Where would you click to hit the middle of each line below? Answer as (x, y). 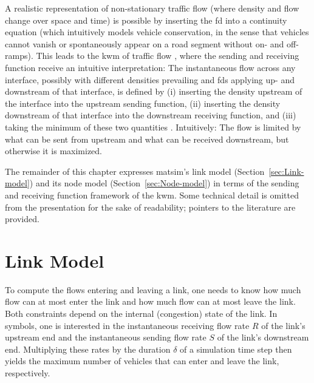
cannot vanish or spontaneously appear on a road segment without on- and (145, 43)
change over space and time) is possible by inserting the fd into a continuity (146, 20)
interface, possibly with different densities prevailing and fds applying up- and (150, 79)
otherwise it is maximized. (54, 151)
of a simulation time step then (236, 349)
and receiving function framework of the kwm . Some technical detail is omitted (152, 195)
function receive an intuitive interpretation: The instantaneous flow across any (150, 67)
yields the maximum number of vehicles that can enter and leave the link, (142, 361)
